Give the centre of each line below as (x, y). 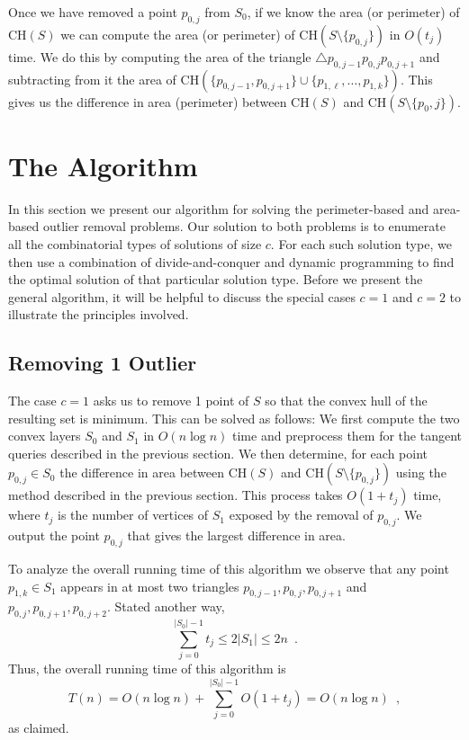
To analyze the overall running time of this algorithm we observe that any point (229, 569)
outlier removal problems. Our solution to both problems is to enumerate (244, 226)
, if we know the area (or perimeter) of (353, 12)
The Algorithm (103, 165)
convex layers (45, 436)
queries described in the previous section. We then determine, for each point (218, 453)
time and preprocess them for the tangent (347, 436)
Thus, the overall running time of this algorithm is (147, 669)
